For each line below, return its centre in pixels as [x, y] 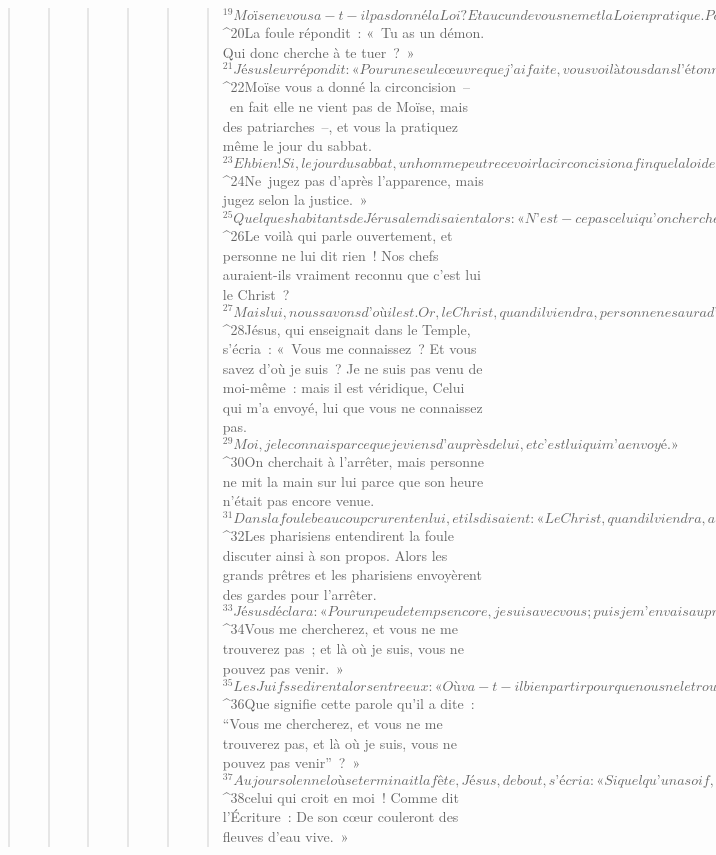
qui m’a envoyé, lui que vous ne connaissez [352, 406]
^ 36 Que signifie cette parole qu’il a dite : [348, 703]
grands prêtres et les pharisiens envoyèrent [352, 574]
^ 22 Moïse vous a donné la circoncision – [346, 86]
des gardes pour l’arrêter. [299, 593]
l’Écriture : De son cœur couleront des [340, 816]
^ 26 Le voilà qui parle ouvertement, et [337, 235]
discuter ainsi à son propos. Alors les [335, 554]
